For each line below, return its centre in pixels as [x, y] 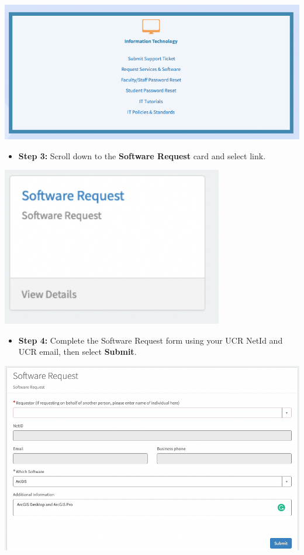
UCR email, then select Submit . [77, 352]
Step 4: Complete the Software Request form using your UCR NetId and [151, 340]
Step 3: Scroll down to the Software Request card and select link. [142, 155]
